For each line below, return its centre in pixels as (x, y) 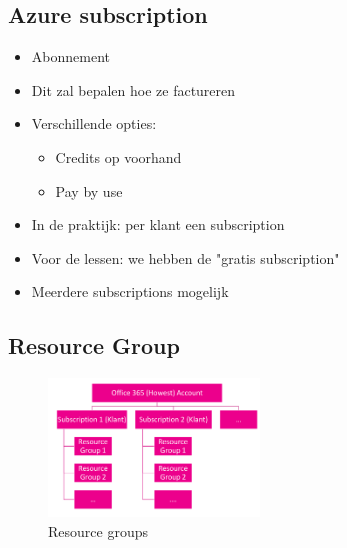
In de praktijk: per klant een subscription (158, 224)
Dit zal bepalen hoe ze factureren (133, 89)
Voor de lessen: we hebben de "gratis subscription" (185, 257)
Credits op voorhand (118, 156)
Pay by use (89, 190)
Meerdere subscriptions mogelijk (130, 291)
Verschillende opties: (94, 123)
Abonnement (70, 56)
